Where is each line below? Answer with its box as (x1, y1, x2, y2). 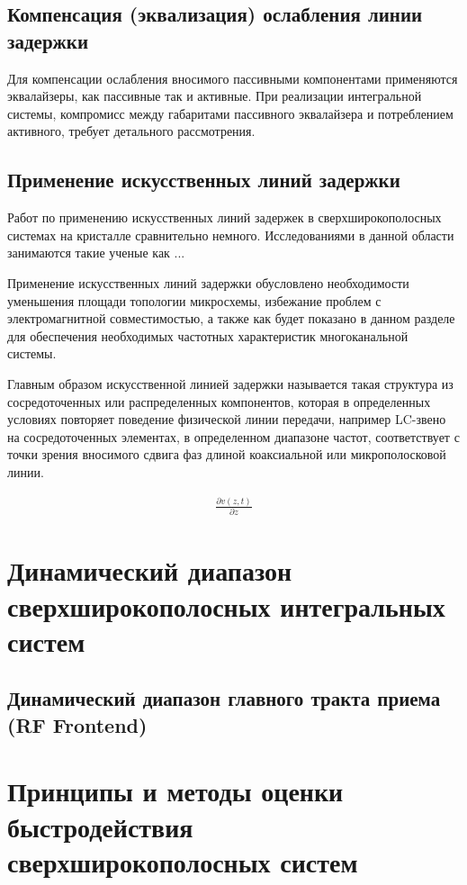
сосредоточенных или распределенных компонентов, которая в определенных (7, 392, 431, 411)
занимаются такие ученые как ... (7, 243, 185, 262)
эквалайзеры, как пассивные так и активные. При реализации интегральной (7, 86, 422, 105)
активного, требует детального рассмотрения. (7, 122, 256, 140)
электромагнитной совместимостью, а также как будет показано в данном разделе (7, 309, 455, 328)
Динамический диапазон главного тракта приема (7, 684, 441, 712)
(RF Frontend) (7, 710, 148, 738)
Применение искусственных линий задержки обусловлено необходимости (7, 273, 409, 292)
